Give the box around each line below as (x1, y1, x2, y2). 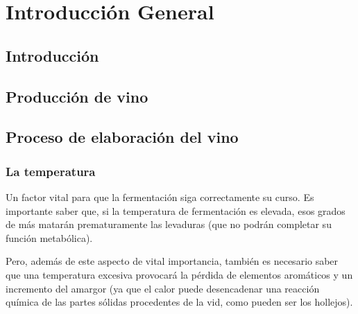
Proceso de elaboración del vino (6, 126, 239, 148)
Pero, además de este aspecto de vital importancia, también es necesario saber (6, 254, 339, 268)
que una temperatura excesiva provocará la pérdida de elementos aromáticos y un (6, 267, 353, 281)
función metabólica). (6, 230, 93, 245)
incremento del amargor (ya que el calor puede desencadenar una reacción (6, 281, 320, 295)
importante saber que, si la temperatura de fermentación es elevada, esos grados (6, 203, 346, 218)
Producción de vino (6, 85, 148, 107)
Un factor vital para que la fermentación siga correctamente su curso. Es (6, 189, 314, 204)
